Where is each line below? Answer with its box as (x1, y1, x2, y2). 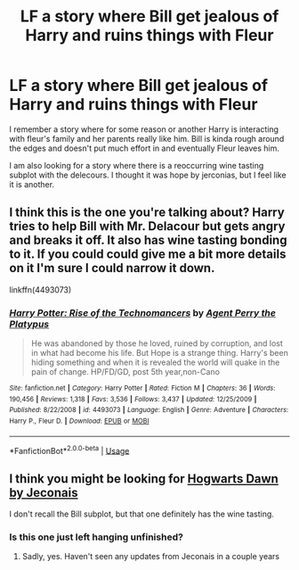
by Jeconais (9, 484, 78, 500)
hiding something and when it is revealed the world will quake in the (30, 357, 280, 368)
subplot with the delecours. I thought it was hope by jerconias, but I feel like (9, 169, 287, 180)
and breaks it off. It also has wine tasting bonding (9, 233, 287, 248)
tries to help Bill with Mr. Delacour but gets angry (9, 219, 286, 234)
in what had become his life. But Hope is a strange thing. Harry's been (30, 348, 289, 359)
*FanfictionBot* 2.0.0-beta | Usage (9, 443, 130, 456)
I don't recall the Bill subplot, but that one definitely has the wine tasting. (9, 508, 274, 519)
